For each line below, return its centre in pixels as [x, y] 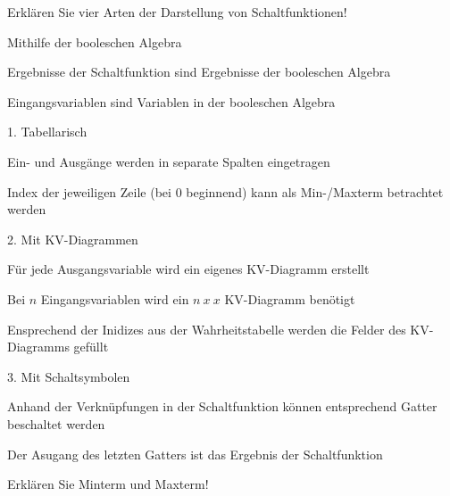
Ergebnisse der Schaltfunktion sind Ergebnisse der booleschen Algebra [199, 72]
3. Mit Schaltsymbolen [69, 376]
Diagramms [38, 347]
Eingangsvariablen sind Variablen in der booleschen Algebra [171, 101]
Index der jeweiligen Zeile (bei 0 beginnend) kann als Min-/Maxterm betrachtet [225, 191]
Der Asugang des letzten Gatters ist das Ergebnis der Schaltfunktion [195, 454]
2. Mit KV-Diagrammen [73, 239]
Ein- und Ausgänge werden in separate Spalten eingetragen [169, 161]
